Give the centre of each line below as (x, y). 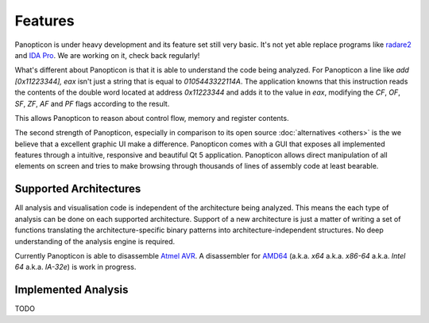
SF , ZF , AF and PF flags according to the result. (92, 103)
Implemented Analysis (71, 290)
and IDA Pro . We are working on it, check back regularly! (107, 55)
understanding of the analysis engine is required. (95, 241)
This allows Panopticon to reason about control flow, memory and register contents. (152, 118)
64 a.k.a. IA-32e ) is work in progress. (75, 267)
